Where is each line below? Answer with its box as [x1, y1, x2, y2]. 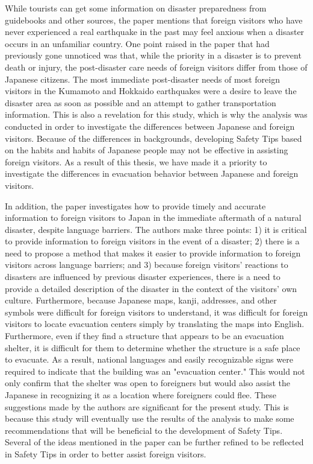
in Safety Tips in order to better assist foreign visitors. [5, 447, 206, 460]
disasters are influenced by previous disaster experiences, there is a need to [5, 270, 280, 283]
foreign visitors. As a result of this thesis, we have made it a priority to [5, 155, 267, 168]
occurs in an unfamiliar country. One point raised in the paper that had [5, 37, 270, 49]
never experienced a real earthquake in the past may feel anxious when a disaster [5, 25, 305, 38]
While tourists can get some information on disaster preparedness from [5, 2, 267, 14]
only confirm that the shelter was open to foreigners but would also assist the [5, 377, 290, 389]
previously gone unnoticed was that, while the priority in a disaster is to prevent [5, 49, 302, 62]
